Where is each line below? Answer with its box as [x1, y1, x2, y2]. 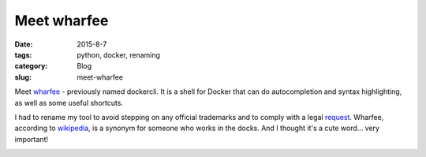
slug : [14, 72, 32, 82]
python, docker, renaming [77, 50, 161, 59]
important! [14, 134, 49, 144]
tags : [14, 50, 32, 59]
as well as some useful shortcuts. [14, 98, 124, 107]
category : [14, 62, 48, 71]
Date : [14, 39, 33, 49]
